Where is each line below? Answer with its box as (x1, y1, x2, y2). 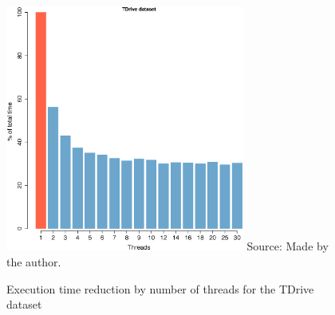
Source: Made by (246, 238, 329, 254)
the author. (6, 253, 61, 270)
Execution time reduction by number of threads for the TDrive (6, 280, 314, 297)
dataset (6, 296, 42, 313)
